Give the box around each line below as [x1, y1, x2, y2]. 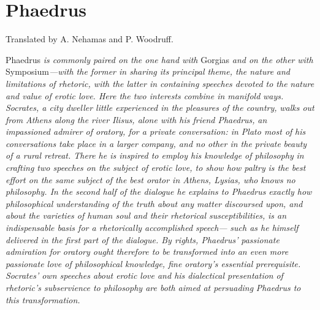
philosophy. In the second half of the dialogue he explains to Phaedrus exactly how [6, 185, 312, 198]
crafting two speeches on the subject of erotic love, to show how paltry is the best [6, 161, 306, 174]
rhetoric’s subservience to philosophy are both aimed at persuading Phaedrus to [6, 281, 301, 293]
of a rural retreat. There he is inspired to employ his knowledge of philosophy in [6, 149, 304, 162]
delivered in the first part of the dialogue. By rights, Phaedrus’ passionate [6, 233, 280, 246]
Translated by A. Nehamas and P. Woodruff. [6, 32, 173, 45]
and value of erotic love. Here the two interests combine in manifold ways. [6, 89, 284, 102]
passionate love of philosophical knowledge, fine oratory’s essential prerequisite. [6, 257, 301, 270]
